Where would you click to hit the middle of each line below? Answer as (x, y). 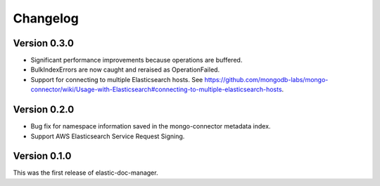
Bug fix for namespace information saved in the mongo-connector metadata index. (151, 126)
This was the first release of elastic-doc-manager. (85, 173)
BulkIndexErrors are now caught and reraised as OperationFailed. (125, 69)
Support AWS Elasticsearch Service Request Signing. (108, 136)
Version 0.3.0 (43, 43)
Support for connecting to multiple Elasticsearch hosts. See (117, 79)
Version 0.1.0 (42, 156)
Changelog (46, 18)
